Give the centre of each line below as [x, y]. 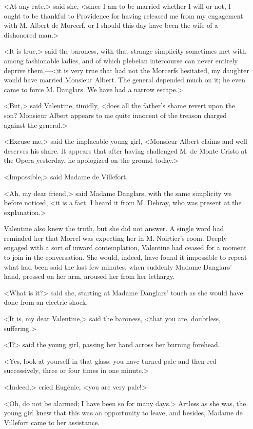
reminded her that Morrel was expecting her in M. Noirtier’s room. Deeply [116, 238]
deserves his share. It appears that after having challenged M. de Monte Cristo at [126, 150]
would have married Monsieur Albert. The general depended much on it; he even [125, 80]
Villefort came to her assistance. [52, 422]
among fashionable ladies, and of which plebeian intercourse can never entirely [121, 60]
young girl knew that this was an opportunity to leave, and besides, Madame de [123, 413]
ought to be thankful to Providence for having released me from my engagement [124, 15]
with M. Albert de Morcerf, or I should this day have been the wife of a [111, 25]
